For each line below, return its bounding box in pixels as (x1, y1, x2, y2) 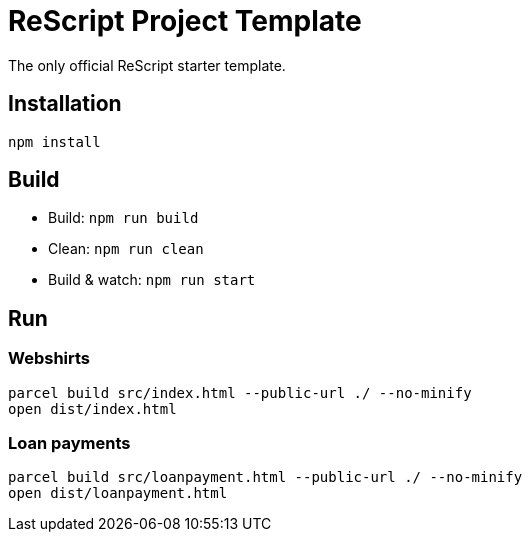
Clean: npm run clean (48, 240, 204, 258)
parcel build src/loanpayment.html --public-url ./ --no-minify (8, 469, 523, 486)
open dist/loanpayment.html (8, 485, 228, 502)
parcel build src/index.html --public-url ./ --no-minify (8, 384, 472, 401)
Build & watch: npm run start (48, 271, 256, 289)
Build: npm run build (48, 209, 199, 227)
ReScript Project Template (8, 4, 362, 38)
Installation (8, 91, 122, 117)
